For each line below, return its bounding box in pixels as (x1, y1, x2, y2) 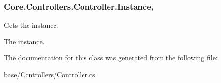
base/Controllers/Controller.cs (4, 69, 95, 79)
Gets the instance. (4, 20, 58, 30)
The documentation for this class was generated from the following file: (4, 53, 218, 63)
